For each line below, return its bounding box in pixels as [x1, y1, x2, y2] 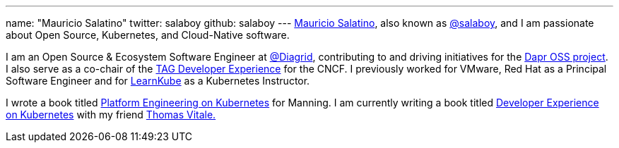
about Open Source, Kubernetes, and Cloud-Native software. [6, 29, 290, 41]
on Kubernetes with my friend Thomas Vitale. [6, 109, 216, 121]
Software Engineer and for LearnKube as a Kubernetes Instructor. [6, 75, 310, 87]
